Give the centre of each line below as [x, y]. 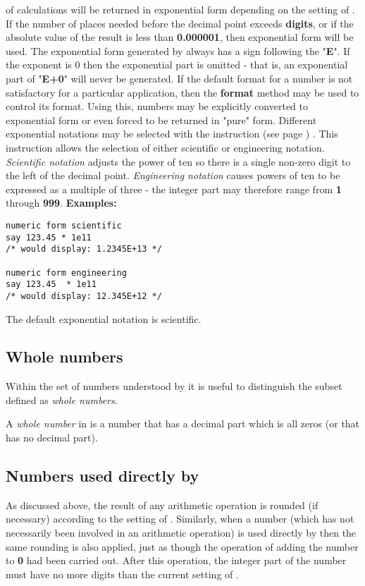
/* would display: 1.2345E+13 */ [84, 249]
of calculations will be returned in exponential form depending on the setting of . [180, 9]
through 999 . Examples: [61, 203]
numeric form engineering [66, 273]
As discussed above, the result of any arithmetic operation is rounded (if [162, 505]
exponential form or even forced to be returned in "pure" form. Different [161, 120]
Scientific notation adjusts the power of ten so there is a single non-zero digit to [178, 161]
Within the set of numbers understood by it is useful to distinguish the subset [174, 386]
